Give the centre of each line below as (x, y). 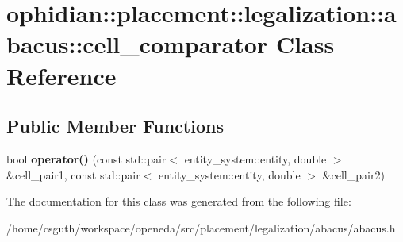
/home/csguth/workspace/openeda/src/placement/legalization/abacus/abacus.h (201, 227)
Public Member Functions (115, 126)
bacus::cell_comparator (137, 44)
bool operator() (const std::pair (86, 158)
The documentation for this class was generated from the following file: (179, 201)
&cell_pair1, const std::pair (73, 174)
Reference (61, 75)
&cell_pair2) (353, 174)
